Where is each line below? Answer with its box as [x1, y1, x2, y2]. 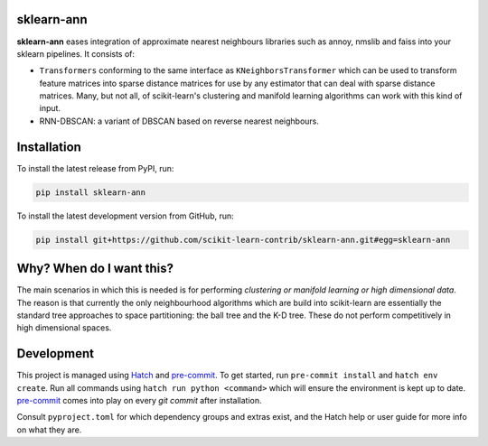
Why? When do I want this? [16, 261, 174, 276]
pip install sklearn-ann [35, 187, 146, 198]
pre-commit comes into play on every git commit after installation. [16, 395, 262, 406]
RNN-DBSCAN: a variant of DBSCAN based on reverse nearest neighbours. [39, 116, 320, 126]
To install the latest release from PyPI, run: [16, 163, 174, 173]
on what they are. [16, 424, 82, 435]
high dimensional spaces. [16, 322, 112, 333]
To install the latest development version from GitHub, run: [16, 210, 234, 221]
